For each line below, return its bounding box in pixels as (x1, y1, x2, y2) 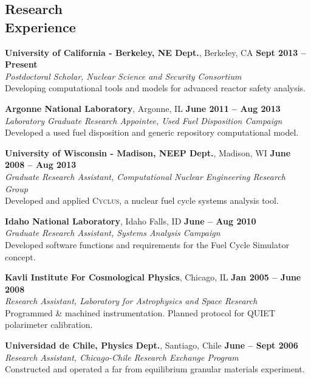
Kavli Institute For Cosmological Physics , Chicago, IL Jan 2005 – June (5, 271, 301, 283)
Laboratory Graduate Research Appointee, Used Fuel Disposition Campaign (5, 114, 282, 127)
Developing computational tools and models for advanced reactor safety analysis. (5, 82, 306, 94)
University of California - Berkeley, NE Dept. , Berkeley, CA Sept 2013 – (5, 46, 306, 58)
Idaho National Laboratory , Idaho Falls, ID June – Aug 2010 (5, 214, 256, 227)
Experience (5, 17, 76, 36)
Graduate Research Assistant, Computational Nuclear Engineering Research (5, 170, 285, 183)
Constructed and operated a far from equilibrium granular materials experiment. (5, 363, 305, 375)
